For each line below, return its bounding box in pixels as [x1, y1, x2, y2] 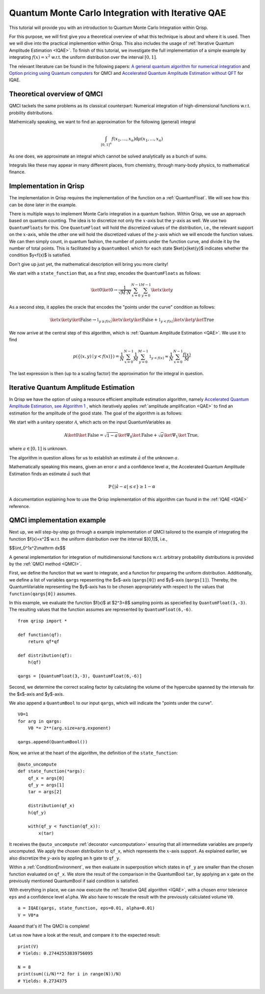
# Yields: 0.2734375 [18, 978, 67, 984]
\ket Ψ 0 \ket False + [118, 432, 158, 439]
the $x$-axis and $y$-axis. [9, 691, 64, 697]
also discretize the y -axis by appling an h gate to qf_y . [9, 855, 121, 861]
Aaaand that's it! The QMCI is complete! [9, 923, 90, 929]
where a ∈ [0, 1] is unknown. [9, 446, 68, 451]
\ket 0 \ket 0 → [91, 287, 118, 293]
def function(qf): [18, 632, 62, 638]
